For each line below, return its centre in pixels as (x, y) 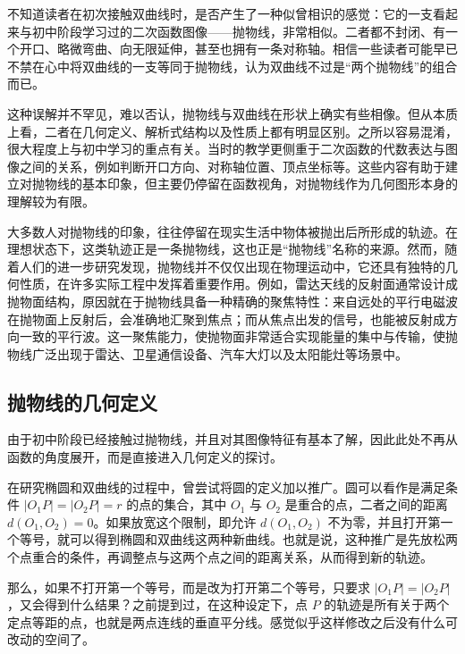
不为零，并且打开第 (384, 521)
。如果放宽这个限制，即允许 (175, 521)
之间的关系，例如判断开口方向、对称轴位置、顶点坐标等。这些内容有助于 (232, 166)
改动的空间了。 (51, 639)
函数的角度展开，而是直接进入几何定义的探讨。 (145, 457)
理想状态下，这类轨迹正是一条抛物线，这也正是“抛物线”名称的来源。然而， (226, 249)
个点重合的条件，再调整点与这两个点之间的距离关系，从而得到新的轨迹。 (220, 557)
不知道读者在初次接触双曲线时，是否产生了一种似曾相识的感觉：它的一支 (220, 13)
